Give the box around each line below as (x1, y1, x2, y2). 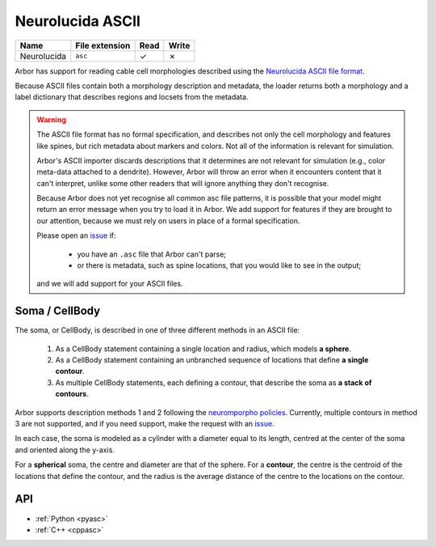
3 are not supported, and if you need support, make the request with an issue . (15, 419, 275, 429)
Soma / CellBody (15, 304, 101, 318)
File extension (75, 40, 131, 51)
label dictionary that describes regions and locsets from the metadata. (15, 92, 249, 102)
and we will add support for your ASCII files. (36, 279, 183, 289)
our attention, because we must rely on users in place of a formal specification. (36, 215, 300, 226)
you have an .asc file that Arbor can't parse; (77, 249, 226, 259)
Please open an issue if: (36, 231, 116, 240)
